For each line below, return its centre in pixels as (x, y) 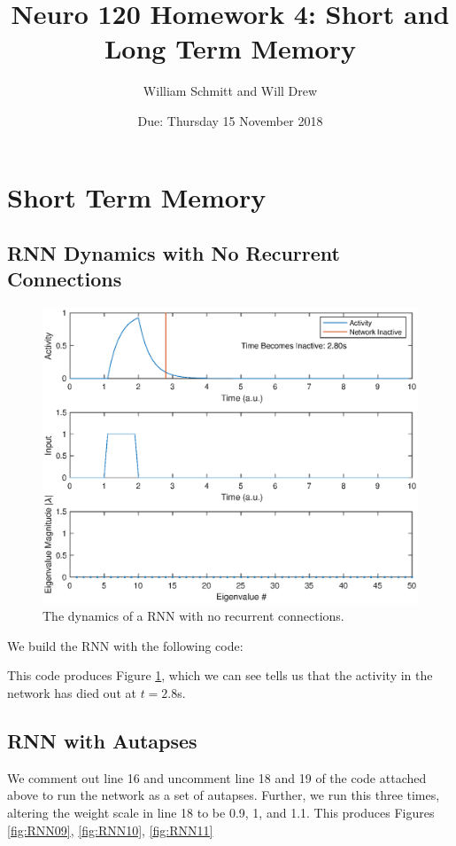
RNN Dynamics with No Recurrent (174, 253)
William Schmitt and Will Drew (230, 91)
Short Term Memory (137, 196)
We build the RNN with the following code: (125, 645)
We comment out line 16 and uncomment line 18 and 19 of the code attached (217, 777)
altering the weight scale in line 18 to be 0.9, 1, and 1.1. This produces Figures (221, 812)
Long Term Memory (230, 48)
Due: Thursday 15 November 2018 (230, 120)
